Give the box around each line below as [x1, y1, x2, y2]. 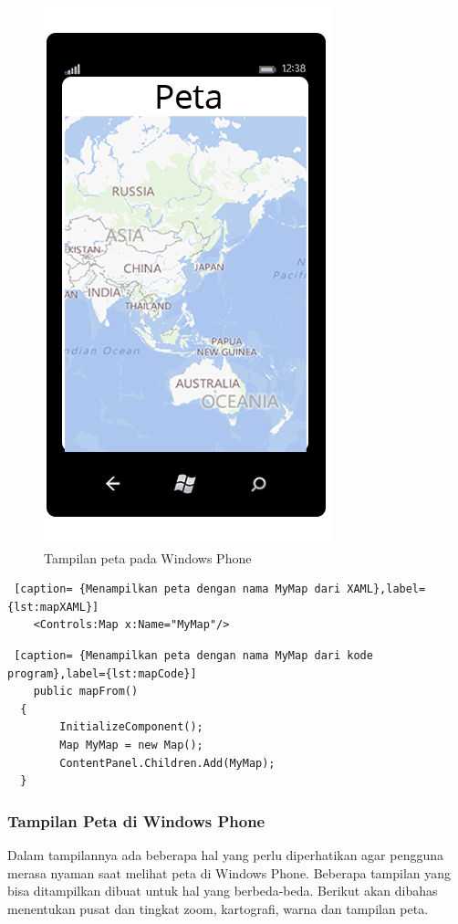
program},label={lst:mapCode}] [7, 667, 197, 680]
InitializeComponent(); [59, 720, 203, 734]
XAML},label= [347, 583, 426, 596]
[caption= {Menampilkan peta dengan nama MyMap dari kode [14, 648, 373, 662]
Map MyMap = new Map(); [59, 738, 203, 751]
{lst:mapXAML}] [7, 600, 99, 614]
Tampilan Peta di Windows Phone [7, 809, 265, 832]
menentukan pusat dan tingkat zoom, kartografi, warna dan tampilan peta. [7, 898, 429, 918]
